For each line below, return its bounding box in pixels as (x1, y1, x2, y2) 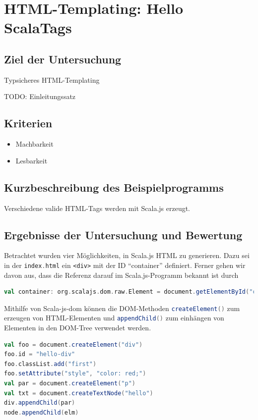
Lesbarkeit (15, 155, 48, 165)
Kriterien (4, 115, 53, 131)
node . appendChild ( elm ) (4, 409, 79, 416)
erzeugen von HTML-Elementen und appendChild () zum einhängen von (4, 313, 224, 323)
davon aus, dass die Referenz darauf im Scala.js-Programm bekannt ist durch (4, 269, 239, 280)
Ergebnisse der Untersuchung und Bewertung (4, 227, 243, 242)
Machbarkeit (15, 139, 54, 149)
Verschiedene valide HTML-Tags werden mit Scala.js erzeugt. (4, 203, 191, 213)
